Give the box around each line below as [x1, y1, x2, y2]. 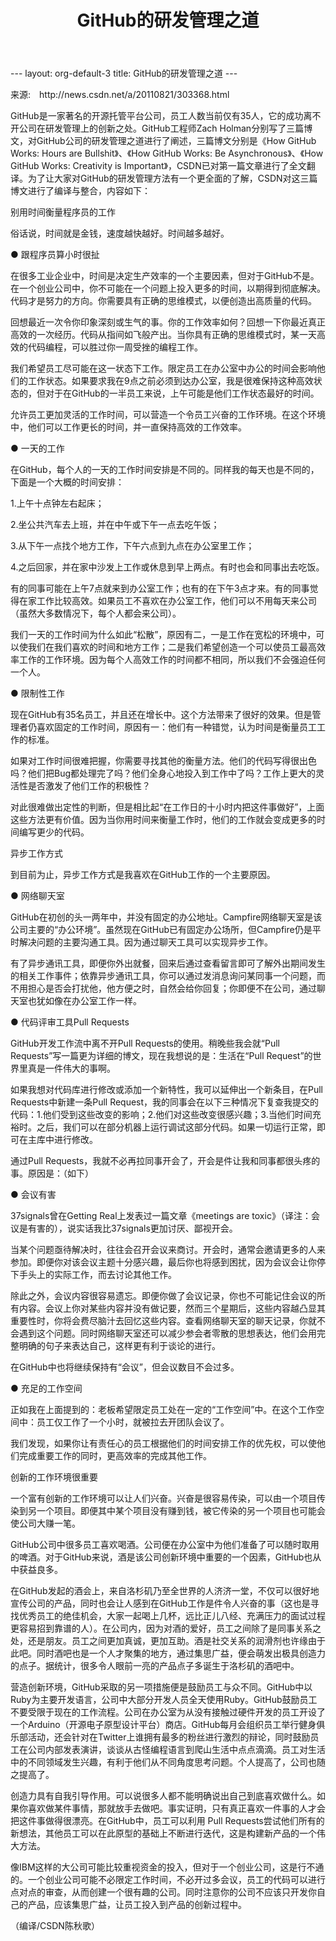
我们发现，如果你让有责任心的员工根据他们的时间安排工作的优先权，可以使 [10, 1437, 317, 1450]
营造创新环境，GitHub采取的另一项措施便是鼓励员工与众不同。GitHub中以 [10, 1681, 313, 1693]
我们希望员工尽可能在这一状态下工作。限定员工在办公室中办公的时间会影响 [10, 362, 317, 375]
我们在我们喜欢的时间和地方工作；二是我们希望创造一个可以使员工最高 [27, 641, 317, 653]
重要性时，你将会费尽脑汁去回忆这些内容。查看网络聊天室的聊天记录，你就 [10, 1315, 317, 1327]
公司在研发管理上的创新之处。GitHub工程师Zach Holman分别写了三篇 [18, 122, 305, 135]
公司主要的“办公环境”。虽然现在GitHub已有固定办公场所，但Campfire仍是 [10, 924, 313, 936]
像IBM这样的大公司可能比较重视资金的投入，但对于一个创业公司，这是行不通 [10, 1861, 325, 1873]
